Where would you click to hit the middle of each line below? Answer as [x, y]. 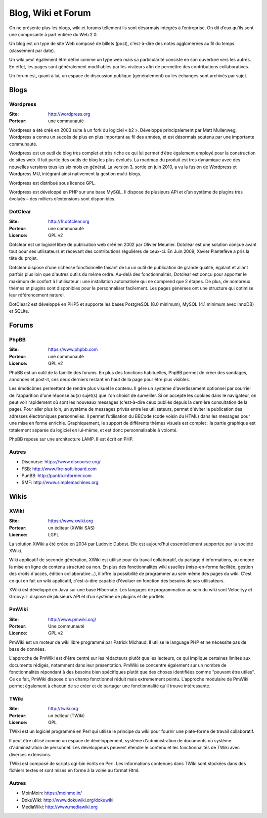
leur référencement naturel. [37, 295]
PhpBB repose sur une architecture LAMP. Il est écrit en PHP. [71, 439]
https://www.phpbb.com [73, 349]
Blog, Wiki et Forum [50, 13]
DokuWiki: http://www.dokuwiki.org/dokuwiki [67, 800]
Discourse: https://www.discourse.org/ [61, 462]
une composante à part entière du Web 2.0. [53, 34]
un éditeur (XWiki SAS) [71, 528]
